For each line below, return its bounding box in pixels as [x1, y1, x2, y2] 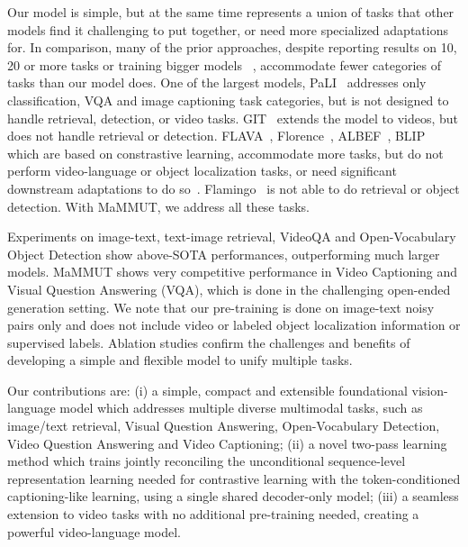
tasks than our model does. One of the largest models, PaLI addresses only [7, 73, 427, 92]
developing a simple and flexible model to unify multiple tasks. [7, 351, 353, 369]
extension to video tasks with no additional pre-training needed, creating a [7, 505, 419, 524]
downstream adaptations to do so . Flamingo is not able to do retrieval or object [7, 178, 460, 197]
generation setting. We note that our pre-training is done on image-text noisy [7, 297, 435, 316]
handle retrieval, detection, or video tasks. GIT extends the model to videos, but [7, 108, 459, 127]
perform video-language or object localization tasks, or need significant [7, 161, 397, 180]
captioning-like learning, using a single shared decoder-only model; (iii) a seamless [7, 487, 459, 506]
